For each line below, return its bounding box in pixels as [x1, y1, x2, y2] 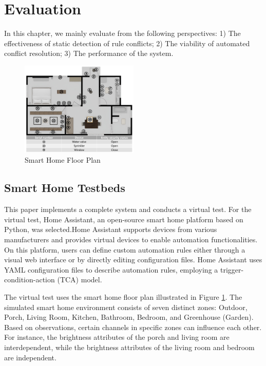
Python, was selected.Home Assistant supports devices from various [4, 224, 217, 235]
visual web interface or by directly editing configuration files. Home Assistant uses [4, 254, 262, 265]
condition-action [4, 274, 55, 285]
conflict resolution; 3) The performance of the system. [4, 48, 174, 59]
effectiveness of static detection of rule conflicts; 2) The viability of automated [4, 37, 250, 48]
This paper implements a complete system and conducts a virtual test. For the [4, 204, 252, 215]
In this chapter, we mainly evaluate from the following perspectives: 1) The [4, 28, 241, 38]
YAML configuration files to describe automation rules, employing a [4, 264, 218, 275]
